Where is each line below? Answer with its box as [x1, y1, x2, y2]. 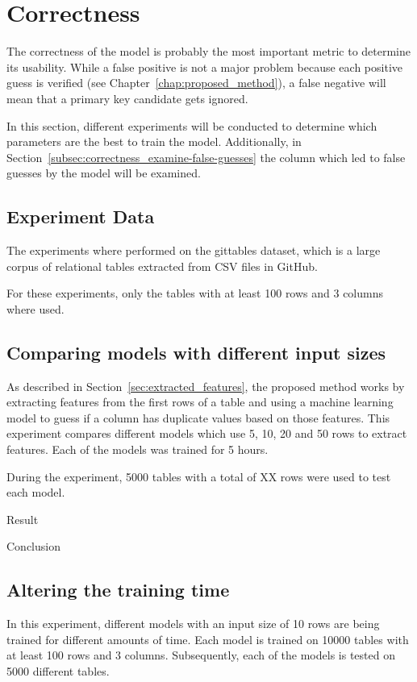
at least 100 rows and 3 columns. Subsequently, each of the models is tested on [6, 647, 395, 663]
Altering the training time [6, 577, 230, 602]
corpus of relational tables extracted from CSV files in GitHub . [6, 257, 318, 274]
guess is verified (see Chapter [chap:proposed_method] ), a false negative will [6, 74, 386, 91]
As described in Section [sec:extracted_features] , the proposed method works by [6, 377, 405, 394]
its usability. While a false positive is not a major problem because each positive [6, 58, 402, 75]
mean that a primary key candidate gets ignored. [6, 89, 248, 106]
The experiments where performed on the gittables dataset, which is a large [6, 242, 381, 259]
